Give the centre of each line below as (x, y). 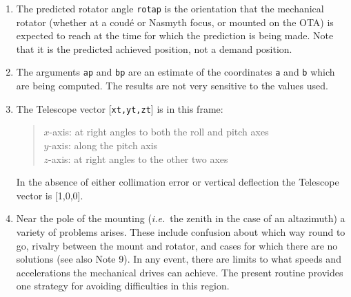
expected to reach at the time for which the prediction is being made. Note (175, 35)
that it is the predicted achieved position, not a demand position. (154, 48)
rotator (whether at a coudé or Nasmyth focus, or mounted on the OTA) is (175, 22)
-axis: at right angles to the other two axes (138, 158)
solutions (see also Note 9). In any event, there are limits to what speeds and (179, 259)
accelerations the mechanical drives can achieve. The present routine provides (180, 272)
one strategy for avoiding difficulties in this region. (123, 286)
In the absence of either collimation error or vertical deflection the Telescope (178, 182)
